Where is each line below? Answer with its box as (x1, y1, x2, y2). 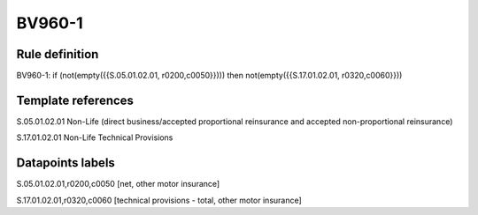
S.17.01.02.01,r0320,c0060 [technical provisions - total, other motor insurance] (16, 195, 303, 205)
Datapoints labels (16, 155, 115, 171)
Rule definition (16, 47, 99, 62)
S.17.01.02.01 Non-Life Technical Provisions (16, 132, 173, 143)
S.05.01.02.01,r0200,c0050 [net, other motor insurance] (16, 179, 220, 189)
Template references (16, 93, 135, 107)
